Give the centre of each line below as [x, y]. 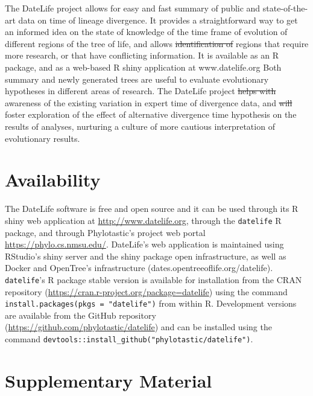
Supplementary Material [109, 380]
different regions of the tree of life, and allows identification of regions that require [157, 43]
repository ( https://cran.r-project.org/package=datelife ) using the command [146, 291]
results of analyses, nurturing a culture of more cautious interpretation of [140, 126]
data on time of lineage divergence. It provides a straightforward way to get [158, 20]
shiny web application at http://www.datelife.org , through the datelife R [143, 220]
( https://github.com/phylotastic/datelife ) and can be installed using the [138, 327]
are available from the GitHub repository [81, 315]
